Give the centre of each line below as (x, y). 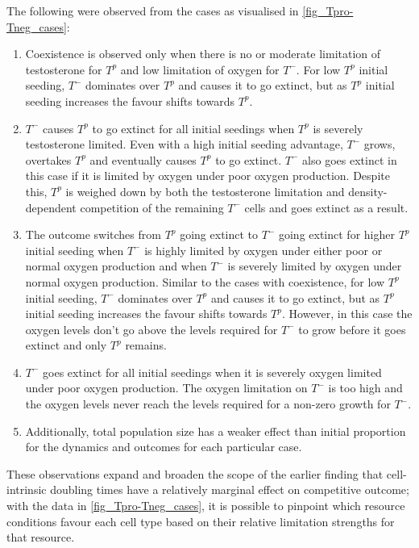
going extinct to (219, 234)
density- (368, 191)
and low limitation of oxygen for (200, 69)
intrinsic (27, 489)
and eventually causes (143, 159)
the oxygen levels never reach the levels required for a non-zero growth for (208, 404)
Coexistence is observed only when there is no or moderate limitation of (203, 54)
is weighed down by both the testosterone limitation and (205, 191)
